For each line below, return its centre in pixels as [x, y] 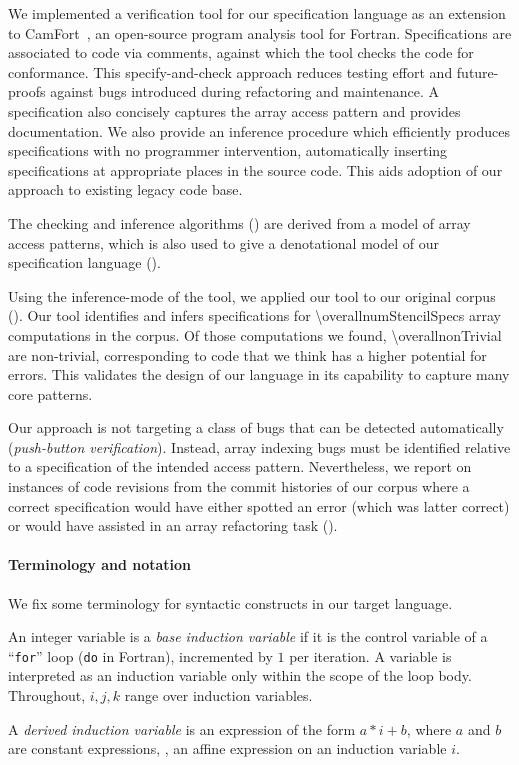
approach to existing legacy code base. [125, 189]
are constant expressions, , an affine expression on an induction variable [227, 748]
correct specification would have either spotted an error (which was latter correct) [259, 505]
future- [477, 71]
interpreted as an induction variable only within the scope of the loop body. [240, 675]
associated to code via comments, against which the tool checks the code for [241, 52]
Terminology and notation [100, 564]
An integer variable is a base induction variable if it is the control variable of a [248, 636]
